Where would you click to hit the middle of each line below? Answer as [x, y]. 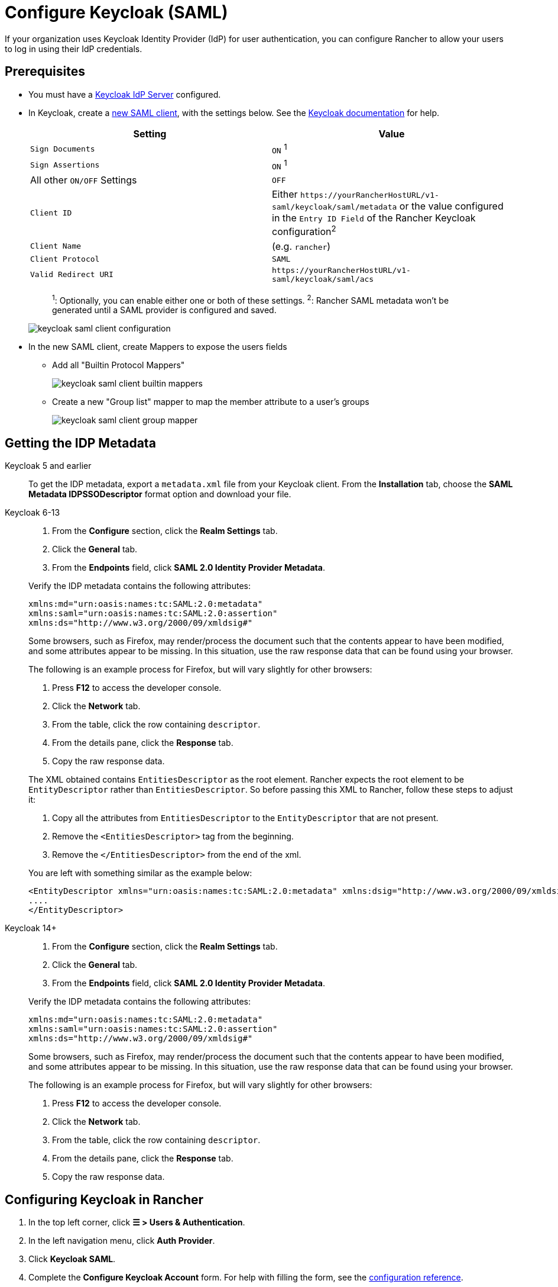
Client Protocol [65, 259]
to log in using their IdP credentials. [74, 49]
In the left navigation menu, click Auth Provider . [122, 1240]
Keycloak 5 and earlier [48, 466]
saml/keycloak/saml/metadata [335, 207]
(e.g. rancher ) [301, 246]
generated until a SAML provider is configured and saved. [164, 310]
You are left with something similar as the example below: [140, 873]
